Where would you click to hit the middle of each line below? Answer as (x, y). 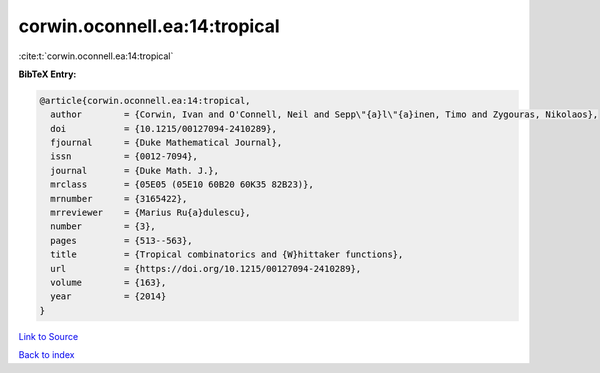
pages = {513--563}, (122, 240)
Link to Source (48, 336)
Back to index (46, 355)
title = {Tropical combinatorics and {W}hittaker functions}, (227, 254)
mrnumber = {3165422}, (119, 198)
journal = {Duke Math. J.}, (135, 170)
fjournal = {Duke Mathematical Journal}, (166, 143)
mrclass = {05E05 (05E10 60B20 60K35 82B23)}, (182, 184)
